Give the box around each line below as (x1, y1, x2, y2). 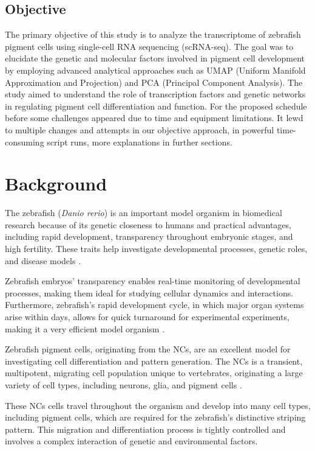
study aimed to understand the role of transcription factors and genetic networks (5, 88, 306, 100)
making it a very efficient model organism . (5, 322, 165, 335)
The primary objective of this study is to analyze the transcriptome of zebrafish (5, 28, 301, 41)
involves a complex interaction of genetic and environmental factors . (5, 435, 258, 447)
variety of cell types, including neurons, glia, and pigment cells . (5, 378, 242, 391)
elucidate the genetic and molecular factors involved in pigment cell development (5, 52, 305, 65)
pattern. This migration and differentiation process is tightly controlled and (5, 422, 286, 435)
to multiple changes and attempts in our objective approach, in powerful (5, 123, 274, 136)
